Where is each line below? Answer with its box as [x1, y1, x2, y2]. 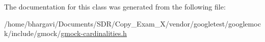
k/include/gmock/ [4, 28, 61, 38]
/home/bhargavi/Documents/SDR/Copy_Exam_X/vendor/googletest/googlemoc [4, 18, 261, 28]
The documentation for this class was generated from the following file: [4, 1, 226, 11]
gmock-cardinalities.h [61, 28, 127, 38]
